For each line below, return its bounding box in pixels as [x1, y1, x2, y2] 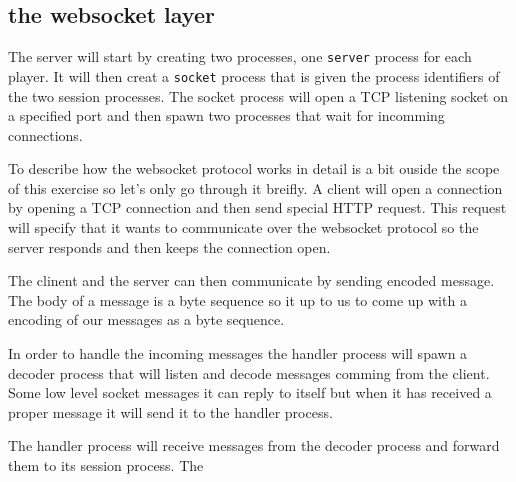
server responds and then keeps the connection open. [8, 236, 331, 257]
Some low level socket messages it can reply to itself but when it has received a [8, 382, 492, 403]
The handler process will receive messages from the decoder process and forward [8, 435, 500, 456]
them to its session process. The [8, 455, 204, 476]
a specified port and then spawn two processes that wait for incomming [8, 105, 445, 126]
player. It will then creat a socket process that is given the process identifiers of [8, 65, 500, 86]
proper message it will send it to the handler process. [8, 401, 333, 422]
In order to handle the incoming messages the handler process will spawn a [8, 343, 468, 364]
